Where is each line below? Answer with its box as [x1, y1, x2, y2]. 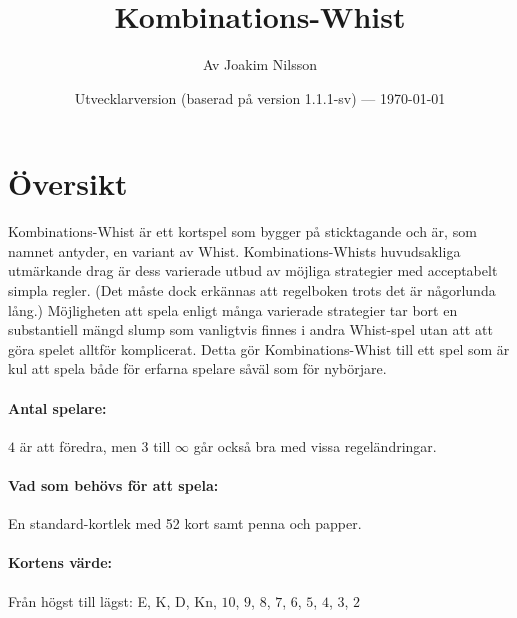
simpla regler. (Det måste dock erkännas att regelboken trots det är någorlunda [8, 280, 496, 301]
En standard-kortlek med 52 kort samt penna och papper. [8, 513, 362, 534]
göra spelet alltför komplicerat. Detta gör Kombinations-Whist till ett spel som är [8, 338, 510, 359]
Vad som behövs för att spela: [8, 474, 219, 495]
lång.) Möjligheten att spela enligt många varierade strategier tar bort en [8, 299, 458, 320]
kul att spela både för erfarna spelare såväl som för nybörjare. [8, 358, 387, 379]
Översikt [8, 163, 128, 204]
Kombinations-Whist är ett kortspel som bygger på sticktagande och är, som [8, 221, 477, 242]
